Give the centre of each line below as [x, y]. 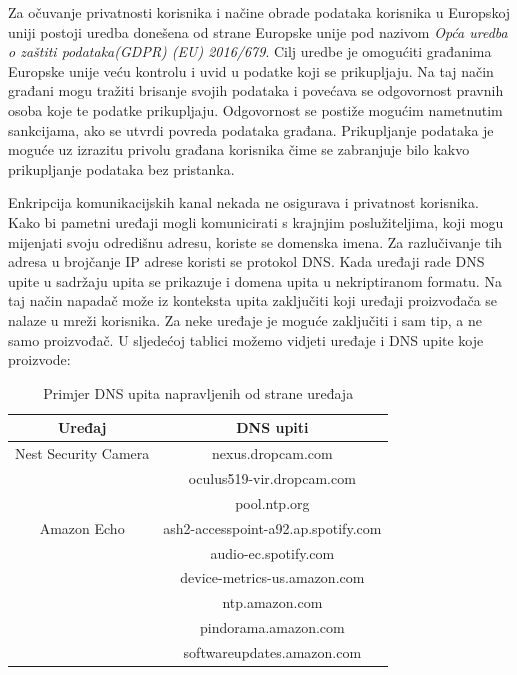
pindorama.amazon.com [272, 627]
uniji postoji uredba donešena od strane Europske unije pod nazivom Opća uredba [258, 31]
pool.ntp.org [272, 502]
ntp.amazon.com [272, 602]
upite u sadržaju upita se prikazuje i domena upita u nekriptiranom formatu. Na [255, 280]
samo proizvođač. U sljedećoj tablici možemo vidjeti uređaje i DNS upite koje [246, 339]
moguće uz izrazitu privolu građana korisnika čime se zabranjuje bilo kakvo [239, 149]
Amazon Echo [82, 527]
